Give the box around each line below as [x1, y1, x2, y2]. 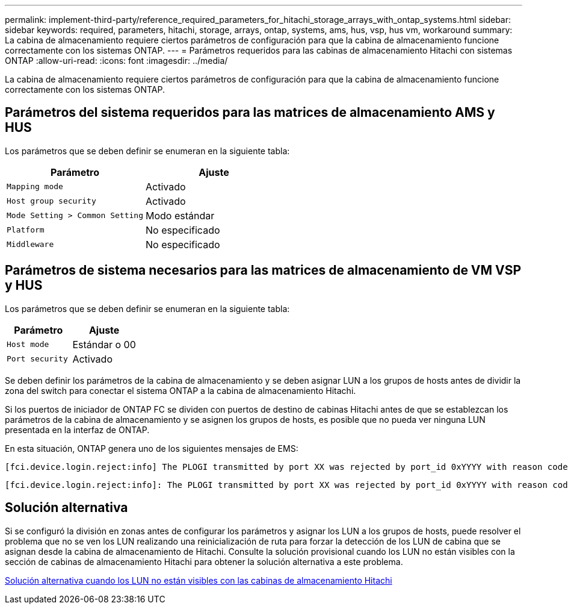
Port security [7, 354, 68, 364]
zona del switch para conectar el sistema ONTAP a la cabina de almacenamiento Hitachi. [5, 385, 356, 396]
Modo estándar [145, 209, 215, 222]
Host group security [7, 196, 96, 206]
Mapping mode [7, 182, 63, 192]
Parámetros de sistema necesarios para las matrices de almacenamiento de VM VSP [5, 263, 522, 278]
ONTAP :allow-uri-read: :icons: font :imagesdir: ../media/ [5, 55, 228, 66]
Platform [7, 225, 45, 235]
